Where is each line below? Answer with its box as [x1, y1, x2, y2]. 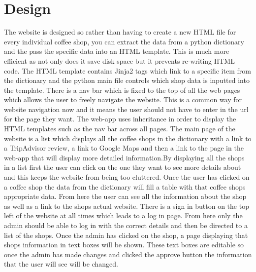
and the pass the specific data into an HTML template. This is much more [4, 46, 229, 56]
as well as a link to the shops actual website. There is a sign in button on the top [4, 200, 249, 211]
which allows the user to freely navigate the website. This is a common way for [4, 94, 242, 105]
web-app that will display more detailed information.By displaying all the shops [4, 152, 245, 162]
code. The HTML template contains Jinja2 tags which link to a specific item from [4, 65, 251, 76]
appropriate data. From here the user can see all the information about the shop [4, 191, 247, 201]
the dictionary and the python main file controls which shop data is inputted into [4, 75, 250, 85]
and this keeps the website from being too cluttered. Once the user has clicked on [4, 172, 250, 182]
